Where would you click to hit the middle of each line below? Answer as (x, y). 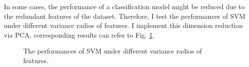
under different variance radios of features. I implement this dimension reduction (124, 25)
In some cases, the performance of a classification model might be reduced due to (124, 6)
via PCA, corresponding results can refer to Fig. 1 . (79, 34)
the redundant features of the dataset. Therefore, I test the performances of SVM (125, 16)
